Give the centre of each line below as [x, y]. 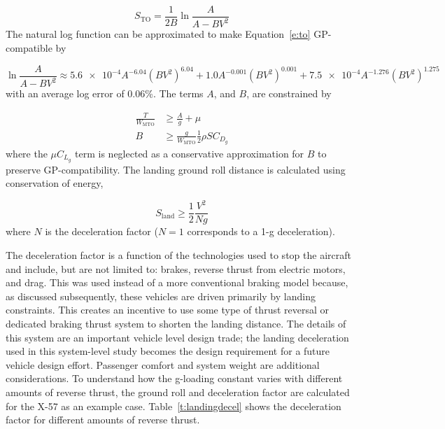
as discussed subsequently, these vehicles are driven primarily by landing [161, 296]
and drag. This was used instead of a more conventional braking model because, [177, 282]
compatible [29, 48]
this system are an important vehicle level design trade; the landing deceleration [177, 337]
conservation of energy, [55, 183]
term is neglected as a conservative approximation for [190, 153]
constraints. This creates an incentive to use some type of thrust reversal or [168, 310]
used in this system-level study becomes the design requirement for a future [168, 351]
